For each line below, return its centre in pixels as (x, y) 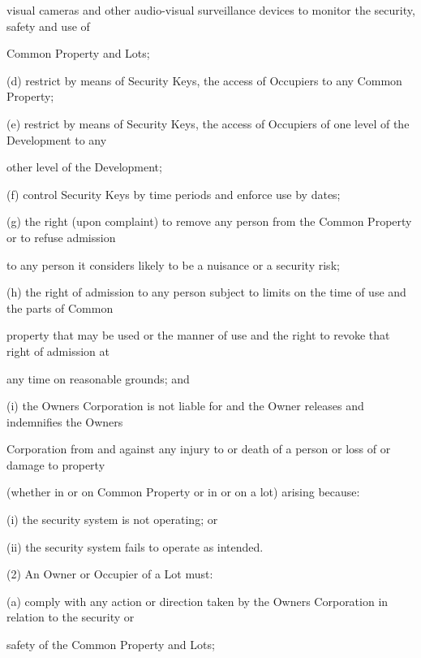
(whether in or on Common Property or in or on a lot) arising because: (183, 492)
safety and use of (48, 26)
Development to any (57, 139)
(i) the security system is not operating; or (112, 519)
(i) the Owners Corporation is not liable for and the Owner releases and (185, 406)
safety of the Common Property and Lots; (111, 645)
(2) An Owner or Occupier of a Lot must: (110, 574)
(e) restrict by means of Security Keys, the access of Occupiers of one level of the (208, 123)
